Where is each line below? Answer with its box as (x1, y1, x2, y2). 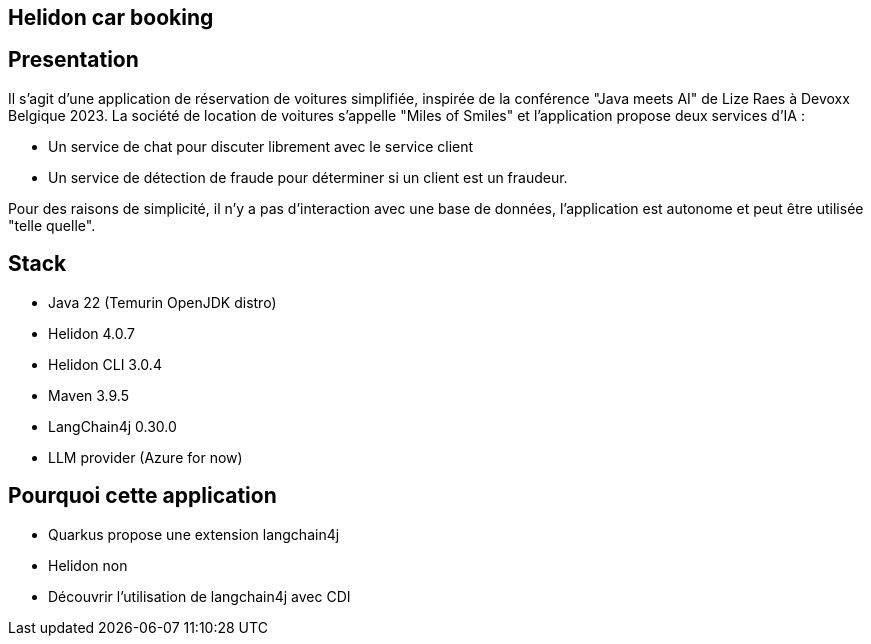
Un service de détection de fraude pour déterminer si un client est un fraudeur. (48, 168, 568, 186)
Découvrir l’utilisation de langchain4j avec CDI (48, 587, 351, 605)
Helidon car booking (8, 5, 214, 30)
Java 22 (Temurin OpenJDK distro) (48, 293, 277, 311)
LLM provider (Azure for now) (48, 448, 243, 466)
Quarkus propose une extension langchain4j (48, 525, 340, 543)
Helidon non (48, 556, 128, 574)
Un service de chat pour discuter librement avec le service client (48, 137, 474, 155)
